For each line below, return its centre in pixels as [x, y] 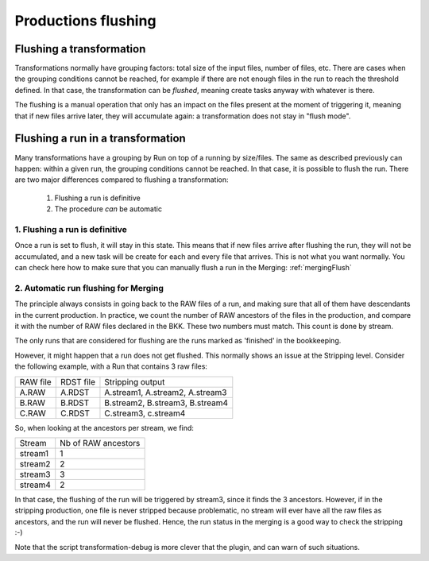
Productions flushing [85, 21]
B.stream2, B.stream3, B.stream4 [166, 403]
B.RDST [75, 403]
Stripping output [135, 381]
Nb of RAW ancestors [100, 443]
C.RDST [75, 413]
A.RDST [75, 392]
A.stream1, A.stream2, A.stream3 [166, 392]
